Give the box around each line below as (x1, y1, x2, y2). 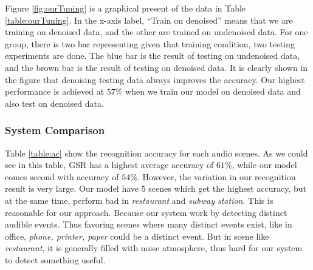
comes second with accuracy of (5, 170, 119, 183)
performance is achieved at (5, 85, 105, 98)
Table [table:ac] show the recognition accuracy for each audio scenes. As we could (5, 146, 308, 159)
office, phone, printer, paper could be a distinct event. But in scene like (5, 229, 269, 242)
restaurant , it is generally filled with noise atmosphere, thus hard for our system (5, 241, 303, 254)
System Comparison (5, 123, 105, 138)
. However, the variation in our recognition (137, 170, 296, 183)
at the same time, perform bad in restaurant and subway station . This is (5, 194, 273, 206)
